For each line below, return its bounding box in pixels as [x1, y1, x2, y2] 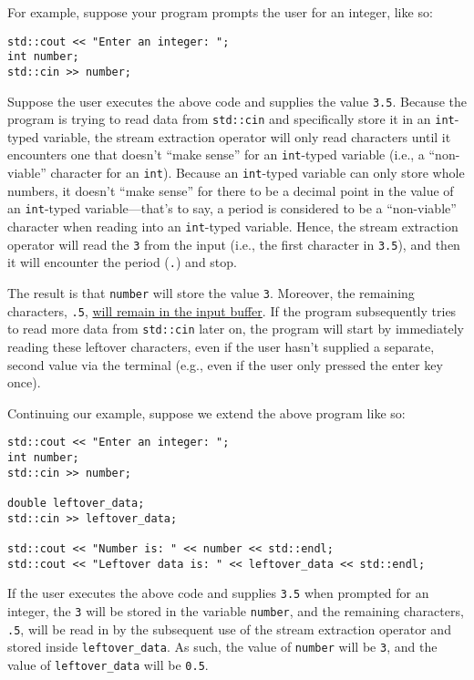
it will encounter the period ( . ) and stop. [7, 252, 237, 272]
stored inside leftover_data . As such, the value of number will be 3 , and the [7, 637, 438, 656]
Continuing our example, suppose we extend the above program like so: [7, 403, 406, 422]
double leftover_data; [7, 496, 145, 510]
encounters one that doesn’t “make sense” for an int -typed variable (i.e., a [7, 145, 425, 164]
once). [7, 373, 41, 392]
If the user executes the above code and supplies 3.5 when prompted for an [7, 583, 429, 603]
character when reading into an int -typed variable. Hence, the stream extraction [7, 217, 459, 236]
